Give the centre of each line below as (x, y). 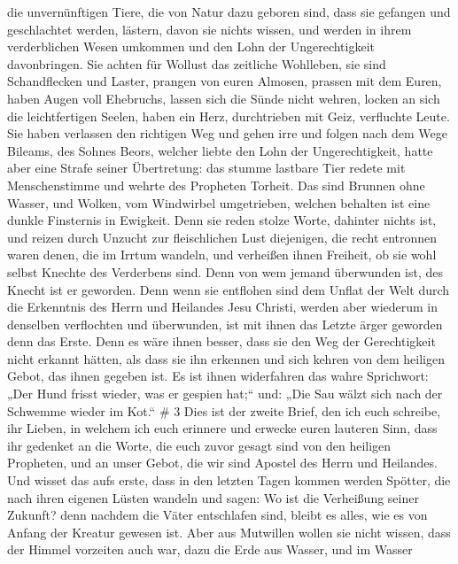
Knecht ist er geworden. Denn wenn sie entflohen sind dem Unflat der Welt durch (229, 289)
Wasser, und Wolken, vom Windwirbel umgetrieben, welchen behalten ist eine (219, 202)
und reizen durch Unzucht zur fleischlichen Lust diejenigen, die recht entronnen (222, 237)
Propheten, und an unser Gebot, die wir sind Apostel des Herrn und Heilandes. (222, 463)
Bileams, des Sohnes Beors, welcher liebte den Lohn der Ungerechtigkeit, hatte (220, 150)
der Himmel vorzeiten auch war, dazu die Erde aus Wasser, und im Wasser (210, 549)
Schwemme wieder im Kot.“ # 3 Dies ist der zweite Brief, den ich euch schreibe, (224, 410)
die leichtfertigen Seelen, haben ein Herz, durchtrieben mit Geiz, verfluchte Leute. (229, 116)
